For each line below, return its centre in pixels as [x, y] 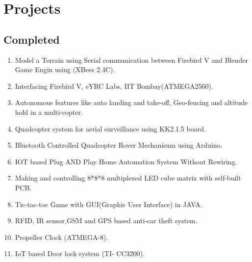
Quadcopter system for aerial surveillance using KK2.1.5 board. [110, 128]
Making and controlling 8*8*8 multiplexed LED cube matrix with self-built [128, 178]
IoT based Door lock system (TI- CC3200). [80, 253]
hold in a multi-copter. [49, 112]
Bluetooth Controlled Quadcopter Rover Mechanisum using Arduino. [119, 145]
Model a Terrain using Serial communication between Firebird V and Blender [131, 60]
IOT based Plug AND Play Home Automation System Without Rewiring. [126, 161]
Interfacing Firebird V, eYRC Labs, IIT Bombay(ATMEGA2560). [114, 86]
